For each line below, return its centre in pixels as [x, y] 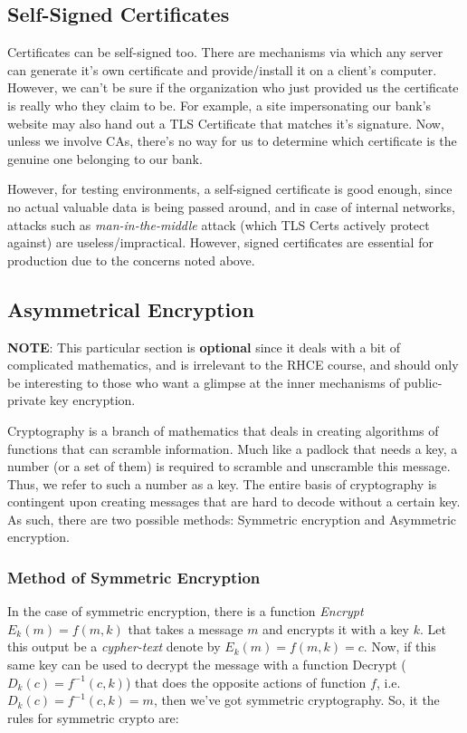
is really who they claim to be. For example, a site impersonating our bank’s [219, 105]
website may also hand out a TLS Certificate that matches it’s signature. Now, [226, 123]
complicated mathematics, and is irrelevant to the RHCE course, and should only [233, 365]
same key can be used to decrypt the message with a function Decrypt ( [207, 665]
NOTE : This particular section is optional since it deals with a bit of [204, 347]
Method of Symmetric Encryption [134, 577]
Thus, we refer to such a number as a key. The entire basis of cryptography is [222, 483]
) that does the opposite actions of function [246, 682]
